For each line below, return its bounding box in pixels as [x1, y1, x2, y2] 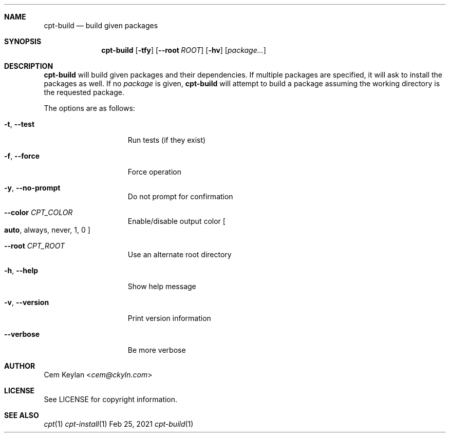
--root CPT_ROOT [4, 241, 65, 250]
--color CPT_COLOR [4, 208, 73, 217]
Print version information [127, 314, 211, 322]
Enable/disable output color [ [127, 217, 226, 225]
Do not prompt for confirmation [127, 192, 233, 201]
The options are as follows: [44, 104, 135, 112]
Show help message [127, 282, 196, 291]
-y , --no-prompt [4, 183, 61, 192]
